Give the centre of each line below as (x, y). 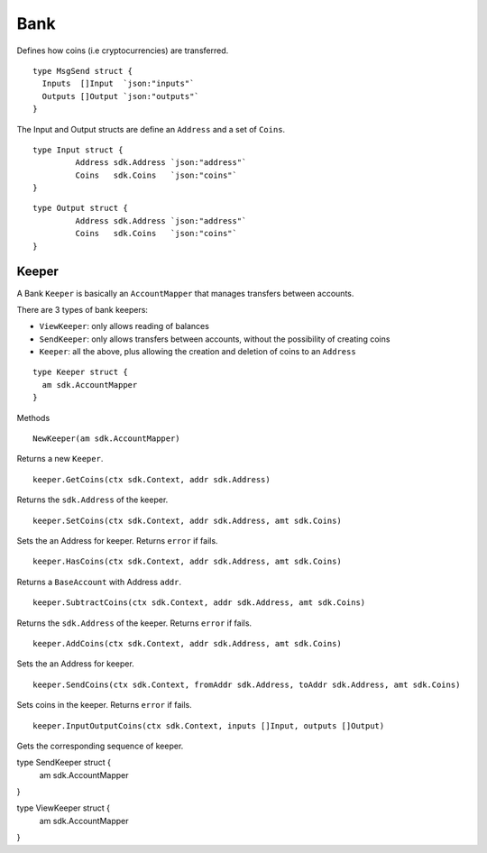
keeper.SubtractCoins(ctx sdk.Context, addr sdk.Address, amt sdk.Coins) (199, 603)
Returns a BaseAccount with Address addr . (99, 582)
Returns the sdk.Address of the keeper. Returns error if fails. (134, 623)
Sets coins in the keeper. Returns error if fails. (105, 705)
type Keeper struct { (80, 372)
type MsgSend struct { (83, 71)
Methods (33, 417)
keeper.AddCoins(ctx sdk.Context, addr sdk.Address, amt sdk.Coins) (187, 643)
